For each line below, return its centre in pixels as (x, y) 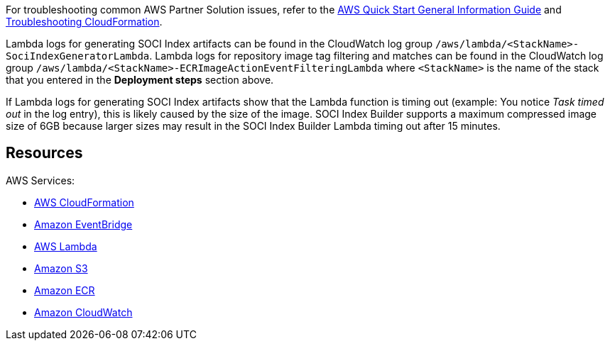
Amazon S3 (61, 268)
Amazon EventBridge (83, 224)
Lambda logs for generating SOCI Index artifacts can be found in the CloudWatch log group (219, 44)
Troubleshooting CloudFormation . (84, 22)
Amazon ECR (65, 290)
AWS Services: (40, 180)
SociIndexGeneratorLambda (78, 56)
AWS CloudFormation (84, 202)
